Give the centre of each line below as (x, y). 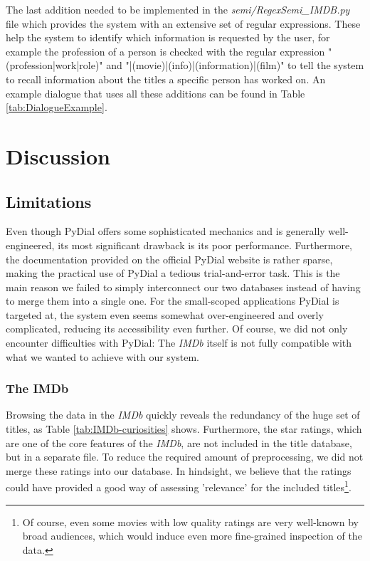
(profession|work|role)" (54, 65)
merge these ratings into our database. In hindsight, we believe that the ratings (179, 470)
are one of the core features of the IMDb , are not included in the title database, (179, 442)
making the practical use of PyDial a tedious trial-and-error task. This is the (173, 273)
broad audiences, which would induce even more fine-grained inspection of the (192, 536)
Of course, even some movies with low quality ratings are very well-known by (190, 521)
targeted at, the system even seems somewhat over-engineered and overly (165, 314)
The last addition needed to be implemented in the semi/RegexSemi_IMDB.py (178, 9)
